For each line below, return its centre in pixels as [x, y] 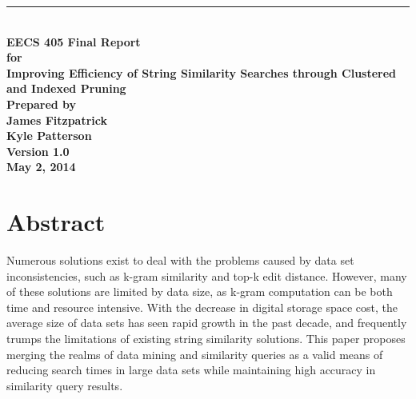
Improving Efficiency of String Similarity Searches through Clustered [202, 72]
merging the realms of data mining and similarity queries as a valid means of [195, 354]
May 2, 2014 [41, 167]
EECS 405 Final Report [74, 41]
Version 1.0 [38, 151]
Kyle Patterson [49, 136]
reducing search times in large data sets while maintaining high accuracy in [191, 370]
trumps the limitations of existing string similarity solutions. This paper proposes [206, 339]
